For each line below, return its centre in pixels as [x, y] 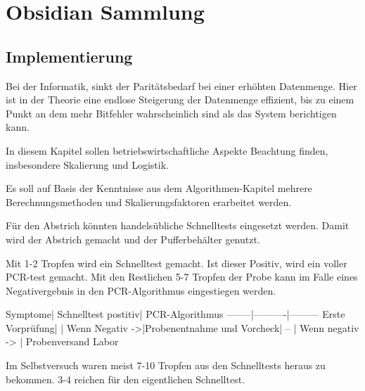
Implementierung [69, 56]
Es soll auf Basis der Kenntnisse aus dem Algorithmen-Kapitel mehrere [159, 188]
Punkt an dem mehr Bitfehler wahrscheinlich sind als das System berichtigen [171, 113]
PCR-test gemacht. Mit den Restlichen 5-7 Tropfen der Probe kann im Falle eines [182, 277]
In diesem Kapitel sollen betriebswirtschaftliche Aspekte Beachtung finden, [167, 150]
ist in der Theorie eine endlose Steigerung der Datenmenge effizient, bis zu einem [180, 100]
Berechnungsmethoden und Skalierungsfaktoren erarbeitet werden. [149, 201]
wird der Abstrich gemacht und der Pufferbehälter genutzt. [133, 239]
